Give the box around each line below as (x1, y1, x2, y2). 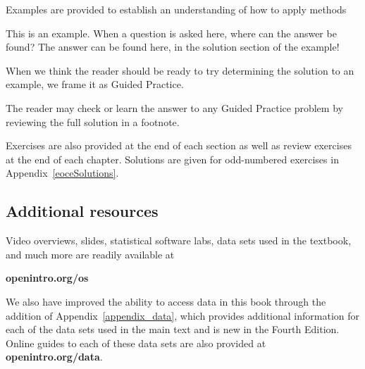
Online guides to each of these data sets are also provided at (6, 335, 266, 350)
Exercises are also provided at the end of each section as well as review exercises (6, 138, 352, 153)
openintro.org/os (6, 270, 89, 285)
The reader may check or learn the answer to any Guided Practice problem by (6, 100, 343, 115)
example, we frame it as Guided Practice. (6, 77, 184, 92)
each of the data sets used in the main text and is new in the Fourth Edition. (6, 322, 340, 337)
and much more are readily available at (6, 246, 175, 261)
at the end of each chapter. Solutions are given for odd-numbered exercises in (6, 151, 339, 166)
